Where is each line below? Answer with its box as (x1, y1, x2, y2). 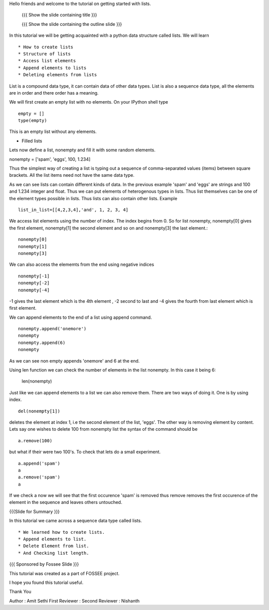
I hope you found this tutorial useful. (9, 580, 84, 585)
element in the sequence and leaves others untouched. (9, 499, 123, 505)
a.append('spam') (18, 461, 60, 466)
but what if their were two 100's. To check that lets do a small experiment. (9, 449, 161, 455)
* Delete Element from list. (18, 543, 89, 549)
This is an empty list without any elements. (9, 128, 97, 134)
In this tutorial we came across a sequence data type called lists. (9, 518, 142, 524)
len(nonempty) (21, 378, 52, 384)
